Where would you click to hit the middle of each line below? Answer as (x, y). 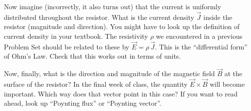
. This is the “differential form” (201, 46)
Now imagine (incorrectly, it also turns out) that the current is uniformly (113, 6)
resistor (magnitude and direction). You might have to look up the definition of (122, 26)
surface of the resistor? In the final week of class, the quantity (96, 84)
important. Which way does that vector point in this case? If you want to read (121, 93)
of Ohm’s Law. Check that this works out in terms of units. (92, 56)
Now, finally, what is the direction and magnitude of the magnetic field (109, 73)
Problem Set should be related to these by (67, 46)
